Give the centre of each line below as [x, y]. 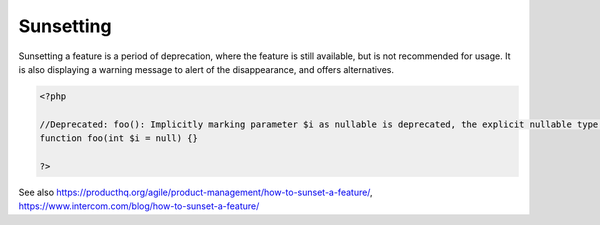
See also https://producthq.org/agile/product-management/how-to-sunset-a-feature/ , [196, 192]
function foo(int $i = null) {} [119, 138]
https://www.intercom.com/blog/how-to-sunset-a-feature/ [139, 206]
